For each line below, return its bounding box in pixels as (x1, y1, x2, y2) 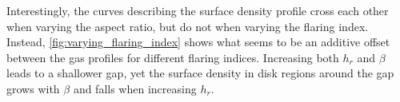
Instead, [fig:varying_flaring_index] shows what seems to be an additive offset (6, 33, 390, 50)
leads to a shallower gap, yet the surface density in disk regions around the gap (6, 65, 394, 81)
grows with (6, 80, 60, 96)
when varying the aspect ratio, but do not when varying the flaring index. (6, 18, 369, 34)
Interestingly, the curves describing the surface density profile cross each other (6, 2, 389, 18)
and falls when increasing (73, 80, 197, 96)
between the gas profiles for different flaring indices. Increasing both (6, 49, 339, 65)
